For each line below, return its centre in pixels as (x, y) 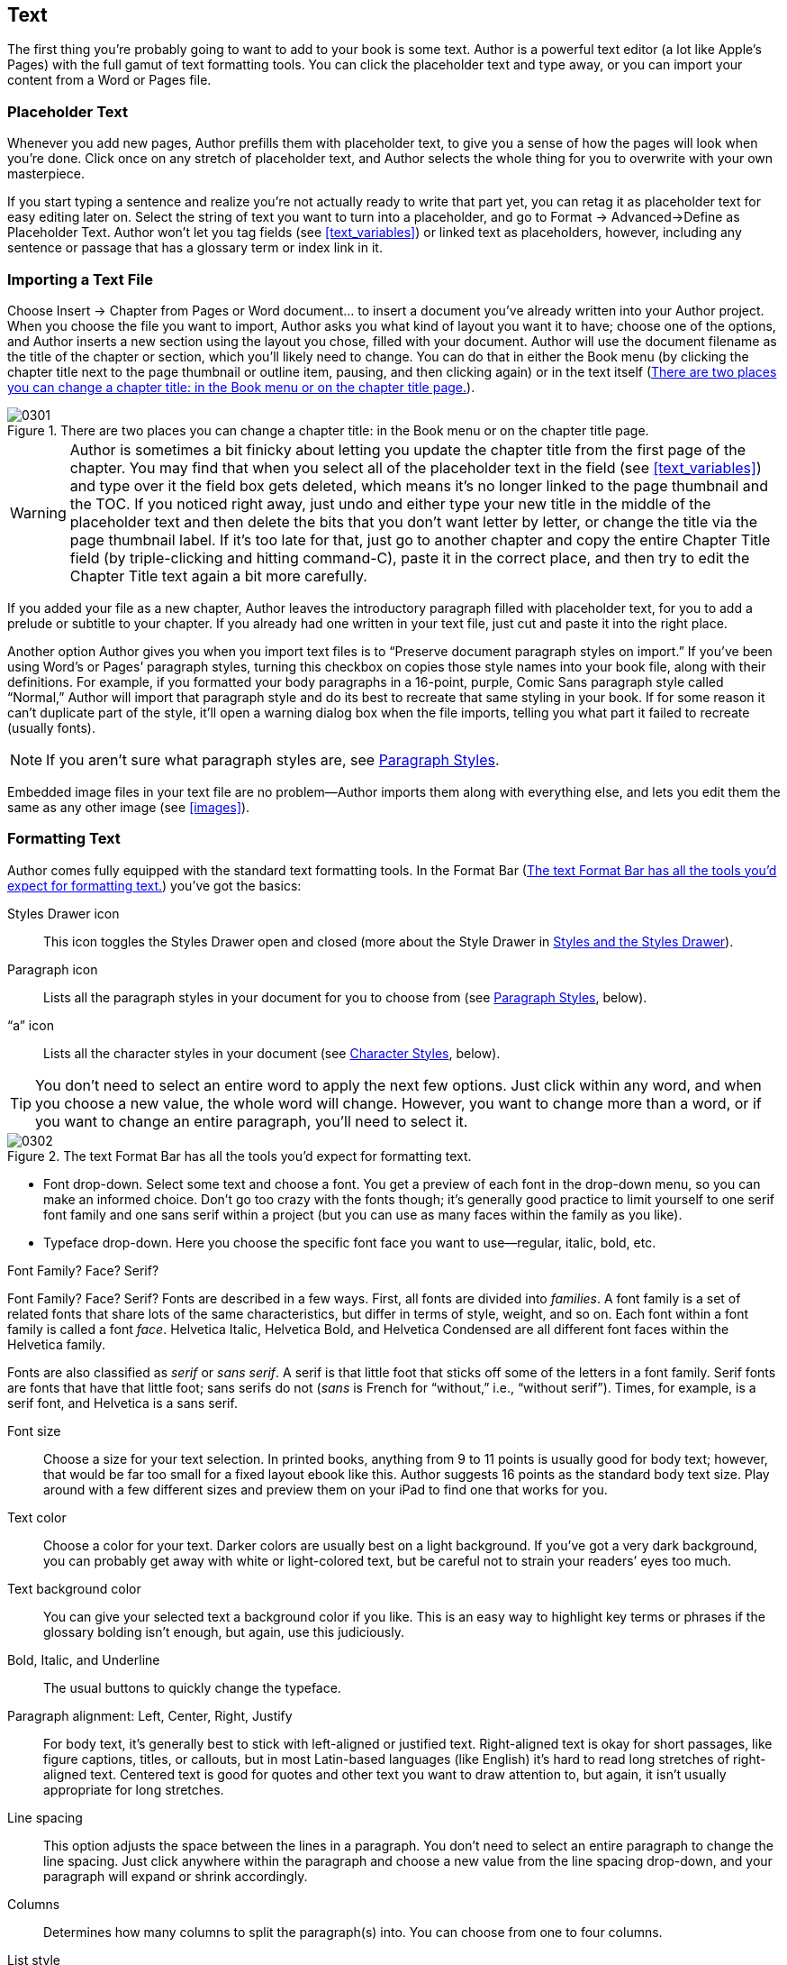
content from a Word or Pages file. (109, 80)
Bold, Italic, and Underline (84, 1659)
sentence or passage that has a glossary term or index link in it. (195, 248)
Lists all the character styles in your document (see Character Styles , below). (272, 1053)
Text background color (74, 1588)
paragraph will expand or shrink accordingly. (176, 1876)
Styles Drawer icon (63, 913)
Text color (37, 1517)
